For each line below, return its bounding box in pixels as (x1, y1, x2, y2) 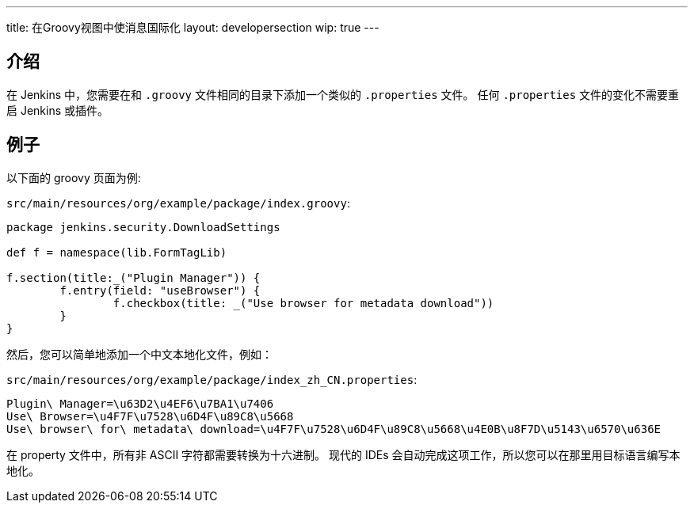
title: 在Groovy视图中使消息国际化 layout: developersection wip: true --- (6, 21, 379, 34)
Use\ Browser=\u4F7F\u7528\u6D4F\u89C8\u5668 (6, 409, 294, 423)
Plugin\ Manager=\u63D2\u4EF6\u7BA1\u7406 (6, 397, 274, 410)
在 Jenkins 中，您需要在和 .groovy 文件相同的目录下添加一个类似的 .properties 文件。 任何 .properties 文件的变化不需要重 (6, 87, 680, 101)
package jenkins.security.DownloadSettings (6, 220, 280, 234)
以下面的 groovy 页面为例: (6, 170, 141, 184)
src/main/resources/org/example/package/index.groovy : (6, 196, 350, 210)
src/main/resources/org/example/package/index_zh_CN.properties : (6, 372, 418, 386)
